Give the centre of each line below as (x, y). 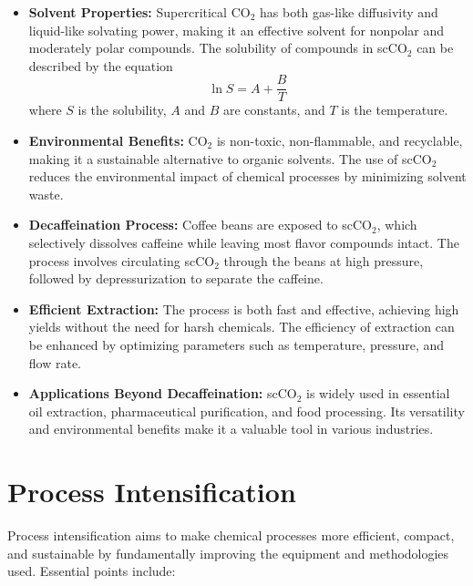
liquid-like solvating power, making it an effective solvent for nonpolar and (236, 30)
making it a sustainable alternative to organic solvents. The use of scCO (230, 158)
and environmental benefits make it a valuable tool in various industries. (231, 429)
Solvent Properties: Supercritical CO (139, 12)
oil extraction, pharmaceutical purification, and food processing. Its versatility (247, 411)
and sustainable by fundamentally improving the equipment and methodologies (228, 553)
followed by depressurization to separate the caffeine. (176, 278)
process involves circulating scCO (122, 260)
